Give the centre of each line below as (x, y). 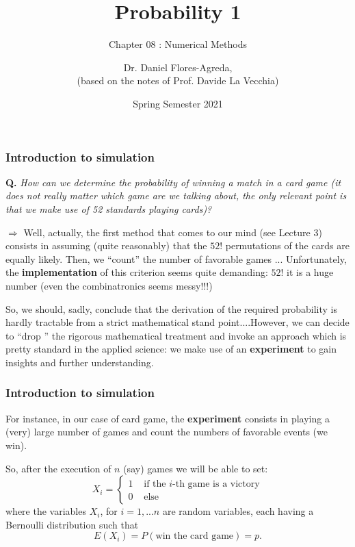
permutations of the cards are (287, 245)
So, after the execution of (58, 468)
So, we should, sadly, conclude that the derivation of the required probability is (171, 308)
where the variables (46, 511)
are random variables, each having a (238, 511)
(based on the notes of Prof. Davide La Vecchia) (178, 80)
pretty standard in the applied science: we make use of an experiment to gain (171, 349)
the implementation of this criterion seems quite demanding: (137, 272)
